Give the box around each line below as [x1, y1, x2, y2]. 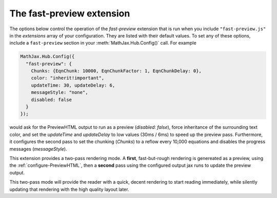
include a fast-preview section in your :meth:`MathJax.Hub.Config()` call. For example [9, 40, 197, 46]
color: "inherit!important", [31, 75, 105, 81]
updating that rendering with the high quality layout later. [9, 186, 129, 192]
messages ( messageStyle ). [9, 146, 67, 152]
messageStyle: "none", [31, 90, 88, 95]
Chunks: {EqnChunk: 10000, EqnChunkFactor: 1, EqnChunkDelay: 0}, [31, 68, 202, 74]
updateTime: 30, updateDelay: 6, [31, 82, 115, 88]
